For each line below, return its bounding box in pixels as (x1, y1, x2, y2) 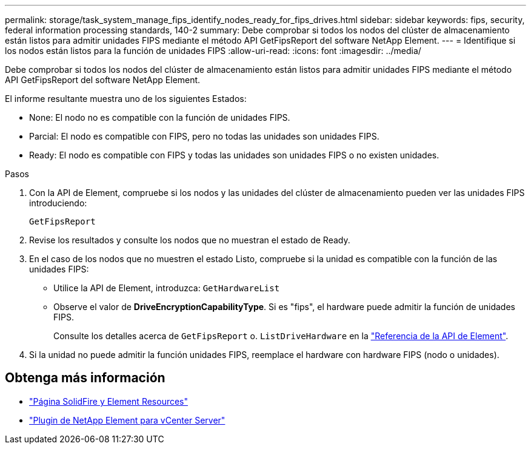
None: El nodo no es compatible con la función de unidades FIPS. (29, 112, 290, 123)
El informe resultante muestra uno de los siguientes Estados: (5, 93, 247, 104)
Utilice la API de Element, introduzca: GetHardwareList (53, 283, 280, 293)
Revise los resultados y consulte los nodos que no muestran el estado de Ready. (29, 235, 350, 245)
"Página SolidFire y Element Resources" (29, 396, 189, 407)
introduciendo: (29, 198, 87, 208)
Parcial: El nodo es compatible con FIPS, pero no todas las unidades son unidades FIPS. (29, 131, 379, 141)
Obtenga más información (5, 370, 165, 386)
